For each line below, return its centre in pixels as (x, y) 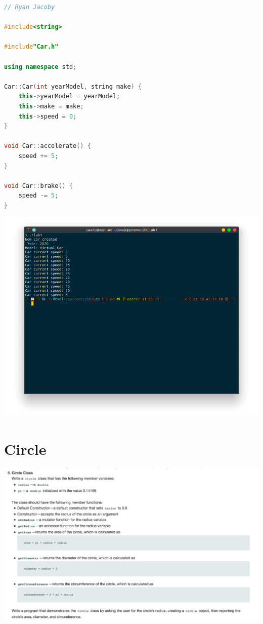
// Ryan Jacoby (30, 7)
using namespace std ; (40, 67)
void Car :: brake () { (39, 186)
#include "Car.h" (31, 47)
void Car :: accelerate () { (48, 146)
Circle (25, 448)
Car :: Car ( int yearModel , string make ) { (73, 86)
